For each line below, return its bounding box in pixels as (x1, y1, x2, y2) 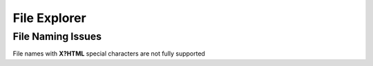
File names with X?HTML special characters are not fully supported (12, 49, 205, 58)
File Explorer (12, 10, 86, 25)
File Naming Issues (12, 30, 102, 43)
